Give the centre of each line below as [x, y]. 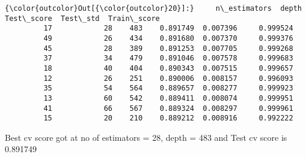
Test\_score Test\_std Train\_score [82, 18]
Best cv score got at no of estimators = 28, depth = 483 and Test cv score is [146, 137]
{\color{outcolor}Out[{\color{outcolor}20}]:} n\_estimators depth [153, 8]
